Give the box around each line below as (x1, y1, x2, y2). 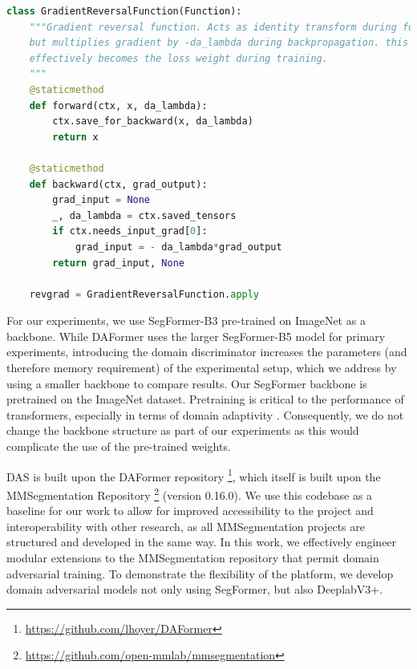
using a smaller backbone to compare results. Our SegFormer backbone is (6, 375, 367, 391)
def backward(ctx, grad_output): (29, 178, 208, 190)
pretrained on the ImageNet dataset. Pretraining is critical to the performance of (6, 391, 404, 407)
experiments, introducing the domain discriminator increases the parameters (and (6, 343, 407, 360)
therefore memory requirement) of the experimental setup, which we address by (6, 359, 397, 376)
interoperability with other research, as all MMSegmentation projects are (6, 517, 365, 534)
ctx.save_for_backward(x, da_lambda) (52, 116, 253, 128)
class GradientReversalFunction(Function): (6, 6, 242, 17)
